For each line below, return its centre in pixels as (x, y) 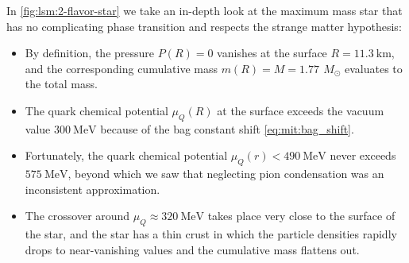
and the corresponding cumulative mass (121, 68)
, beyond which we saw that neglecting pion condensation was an (226, 174)
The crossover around (77, 216)
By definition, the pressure (90, 53)
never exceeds (363, 155)
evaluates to (373, 68)
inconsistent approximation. (93, 189)
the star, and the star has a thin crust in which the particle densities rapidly (211, 234)
